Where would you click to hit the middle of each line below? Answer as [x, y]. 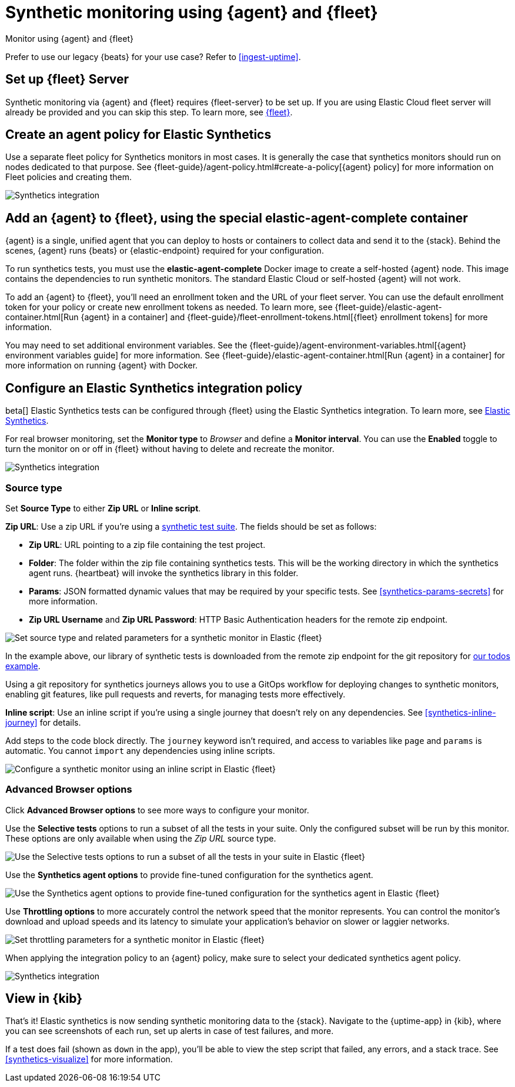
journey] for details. [43, 722]
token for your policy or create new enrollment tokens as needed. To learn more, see [169, 307]
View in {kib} [44, 999]
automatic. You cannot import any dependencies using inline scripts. [140, 750]
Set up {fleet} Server [67, 79]
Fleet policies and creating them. [69, 177]
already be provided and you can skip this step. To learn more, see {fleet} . [149, 112]
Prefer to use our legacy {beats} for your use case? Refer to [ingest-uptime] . [153, 56]
